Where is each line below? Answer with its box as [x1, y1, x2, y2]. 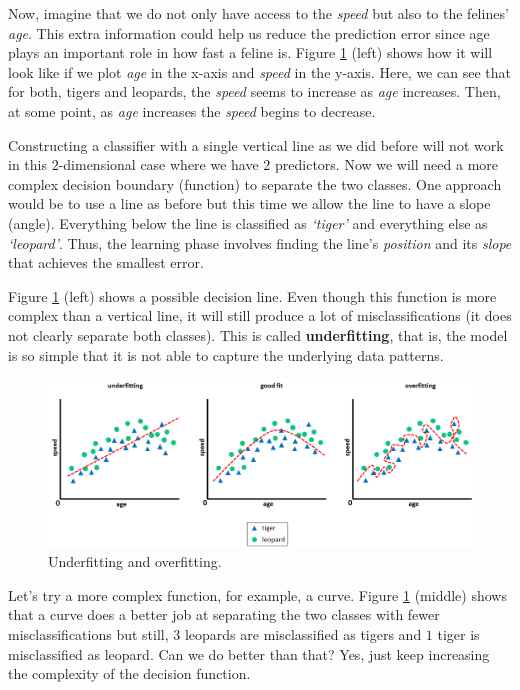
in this [8, 154, 47, 175]
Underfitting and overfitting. [48, 551, 222, 572]
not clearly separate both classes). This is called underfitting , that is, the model [8, 324, 508, 345]
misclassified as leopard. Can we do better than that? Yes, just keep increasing [8, 643, 490, 664]
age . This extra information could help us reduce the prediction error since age [8, 22, 490, 43]
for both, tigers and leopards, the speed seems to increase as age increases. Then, [8, 81, 501, 102]
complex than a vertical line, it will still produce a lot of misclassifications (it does [8, 305, 512, 326]
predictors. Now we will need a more [275, 154, 498, 175]
